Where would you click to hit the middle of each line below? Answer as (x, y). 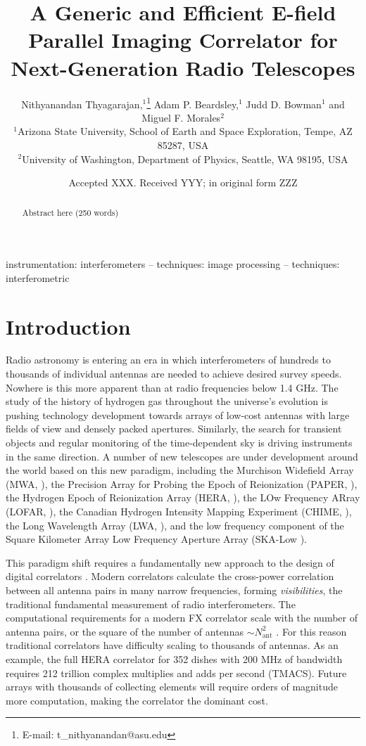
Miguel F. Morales (181, 117)
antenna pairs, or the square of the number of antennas (125, 631)
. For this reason (311, 631)
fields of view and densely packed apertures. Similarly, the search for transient (174, 429)
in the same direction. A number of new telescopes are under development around (182, 456)
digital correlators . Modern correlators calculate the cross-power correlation (170, 576)
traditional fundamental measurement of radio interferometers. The (151, 604)
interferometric (38, 277)
